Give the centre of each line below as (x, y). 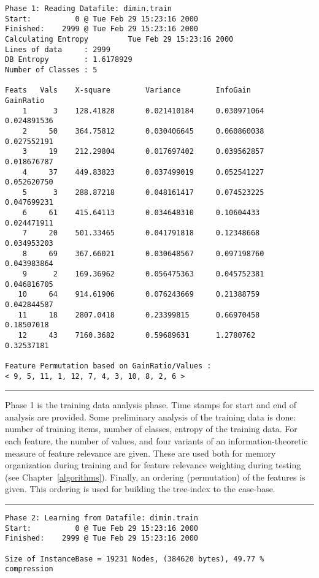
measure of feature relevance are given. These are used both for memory (140, 453)
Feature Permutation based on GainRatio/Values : (108, 366)
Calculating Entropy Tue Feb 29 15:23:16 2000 (119, 39)
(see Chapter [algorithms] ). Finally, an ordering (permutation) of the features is (155, 477)
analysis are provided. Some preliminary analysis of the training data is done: (151, 416)
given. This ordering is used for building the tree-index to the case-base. (140, 489)
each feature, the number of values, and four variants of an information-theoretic (156, 441)
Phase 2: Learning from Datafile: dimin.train (102, 518)
